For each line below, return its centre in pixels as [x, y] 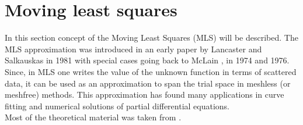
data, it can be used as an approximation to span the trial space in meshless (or [148, 83]
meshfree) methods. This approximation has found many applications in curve [144, 94]
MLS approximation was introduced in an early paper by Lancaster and [133, 49]
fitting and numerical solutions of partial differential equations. [117, 106]
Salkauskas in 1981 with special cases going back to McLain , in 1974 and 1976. [147, 60]
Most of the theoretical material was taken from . [93, 117]
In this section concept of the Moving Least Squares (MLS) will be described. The [151, 37]
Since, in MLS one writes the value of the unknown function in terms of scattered [151, 71]
